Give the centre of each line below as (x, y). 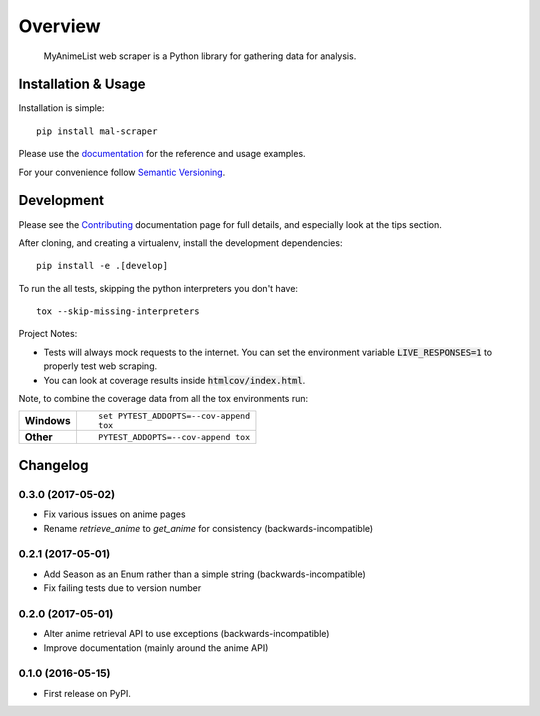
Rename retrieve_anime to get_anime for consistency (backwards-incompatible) (208, 528)
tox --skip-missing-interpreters (118, 311)
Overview (59, 26)
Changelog (53, 465)
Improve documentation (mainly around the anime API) (156, 647)
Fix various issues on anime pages (114, 514)
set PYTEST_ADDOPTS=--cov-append (174, 416)
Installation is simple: (61, 108)
